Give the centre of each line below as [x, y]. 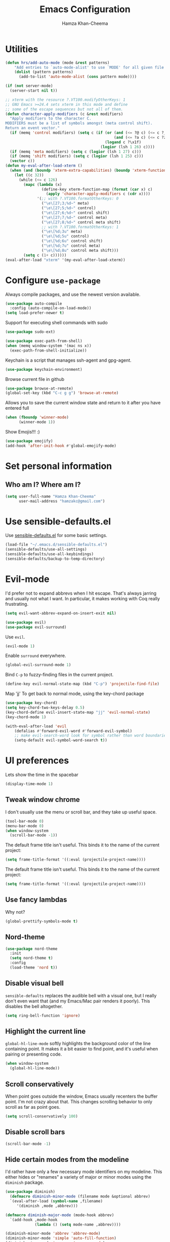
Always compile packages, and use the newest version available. [73, 294]
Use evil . [15, 637]
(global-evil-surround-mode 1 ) [38, 665]
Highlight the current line [46, 1031]
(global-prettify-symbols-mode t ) [42, 921]
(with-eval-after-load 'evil [36, 726]
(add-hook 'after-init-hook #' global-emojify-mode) [61, 446]
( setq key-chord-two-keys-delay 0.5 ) [45, 708]
